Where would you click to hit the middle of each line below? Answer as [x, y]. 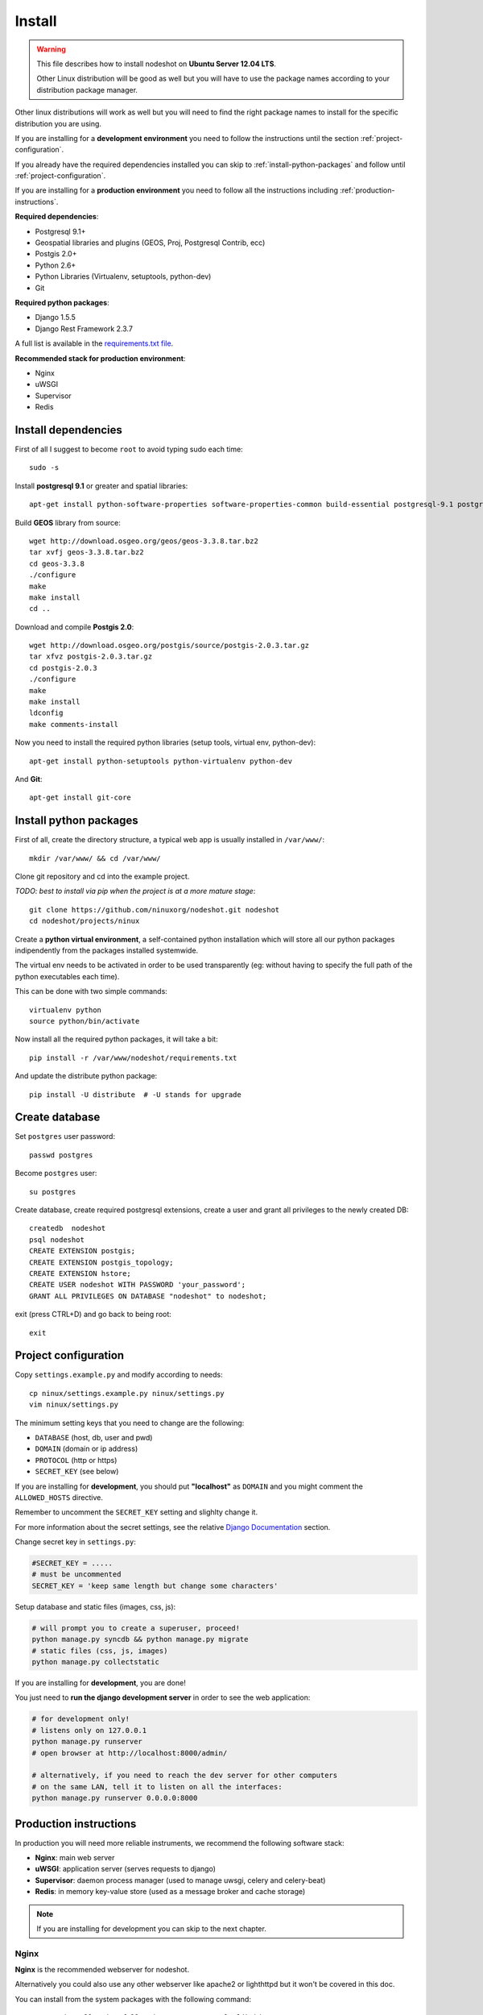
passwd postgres [61, 1155]
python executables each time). [67, 976]
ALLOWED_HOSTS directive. [59, 1497]
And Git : [29, 779]
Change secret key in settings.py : [76, 1542]
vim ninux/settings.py [74, 1405]
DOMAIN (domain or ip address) [87, 1449]
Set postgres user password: [65, 1136]
